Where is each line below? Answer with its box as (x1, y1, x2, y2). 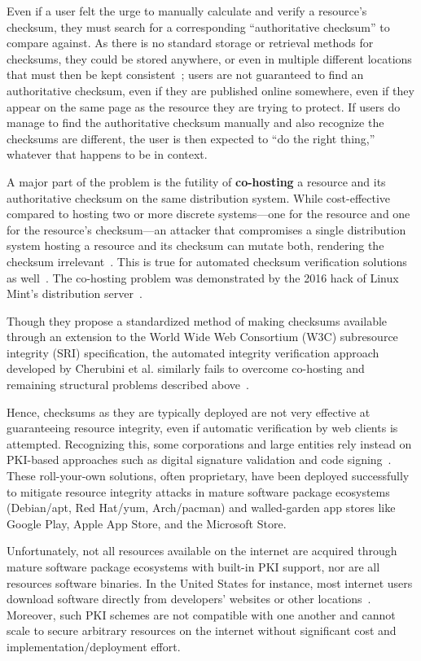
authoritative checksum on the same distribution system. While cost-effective (7, 189, 391, 206)
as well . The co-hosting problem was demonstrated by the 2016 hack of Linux (7, 269, 399, 286)
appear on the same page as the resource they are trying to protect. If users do (7, 98, 401, 115)
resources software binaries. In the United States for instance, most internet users (7, 574, 413, 591)
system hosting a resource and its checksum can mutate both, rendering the (7, 237, 384, 254)
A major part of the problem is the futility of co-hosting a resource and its (7, 173, 386, 190)
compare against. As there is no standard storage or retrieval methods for (7, 34, 374, 51)
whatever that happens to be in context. (7, 146, 208, 163)
